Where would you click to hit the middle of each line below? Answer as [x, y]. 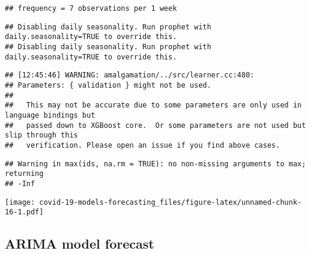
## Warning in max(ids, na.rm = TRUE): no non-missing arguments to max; [156, 164]
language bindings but [50, 115]
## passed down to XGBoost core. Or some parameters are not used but [156, 125]
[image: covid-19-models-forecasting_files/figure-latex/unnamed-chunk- [153, 202]
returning [24, 174]
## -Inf [20, 183]
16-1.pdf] [24, 212]
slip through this [41, 135]
